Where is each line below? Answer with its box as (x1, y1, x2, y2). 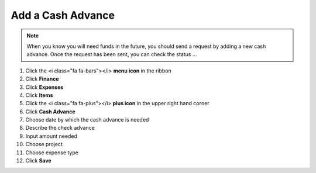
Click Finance (25, 75, 59, 82)
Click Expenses (25, 84, 64, 91)
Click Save (25, 157, 52, 164)
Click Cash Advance (25, 108, 75, 115)
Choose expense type (25, 149, 79, 156)
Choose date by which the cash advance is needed (25, 116, 149, 123)
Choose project (25, 141, 63, 148)
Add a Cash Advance (11, 9, 115, 22)
